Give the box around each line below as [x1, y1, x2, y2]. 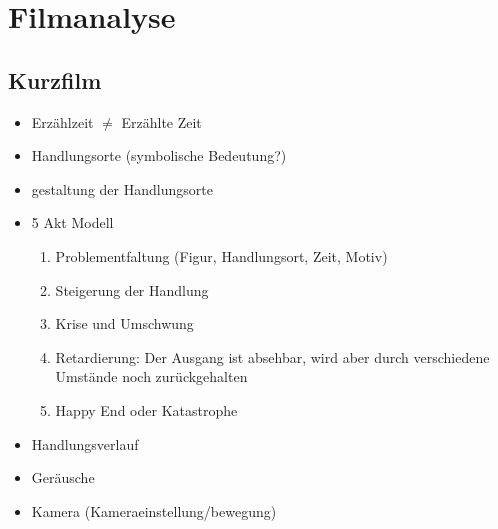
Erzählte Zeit [121, 111, 202, 132]
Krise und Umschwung [55, 313, 194, 334]
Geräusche [31, 467, 95, 488]
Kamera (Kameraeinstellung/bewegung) [31, 500, 277, 521]
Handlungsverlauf [31, 433, 139, 454]
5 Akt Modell [31, 212, 114, 233]
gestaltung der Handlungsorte [31, 178, 213, 199]
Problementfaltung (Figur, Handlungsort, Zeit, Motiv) [55, 245, 388, 266]
